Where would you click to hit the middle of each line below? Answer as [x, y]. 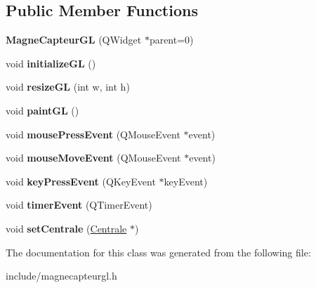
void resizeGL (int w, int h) [68, 87]
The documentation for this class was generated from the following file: [158, 252]
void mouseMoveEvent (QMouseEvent [93, 158]
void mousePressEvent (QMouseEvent [93, 134]
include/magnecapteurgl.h [61, 276]
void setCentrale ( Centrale [66, 228]
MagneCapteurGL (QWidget [74, 40]
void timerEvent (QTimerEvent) [79, 205]
